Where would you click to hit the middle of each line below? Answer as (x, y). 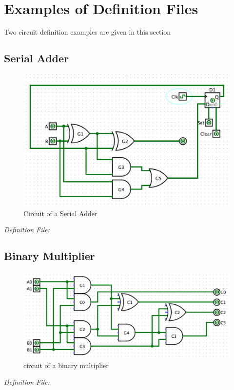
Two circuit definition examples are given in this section (88, 32)
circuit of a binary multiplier (66, 365)
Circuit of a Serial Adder (60, 213)
